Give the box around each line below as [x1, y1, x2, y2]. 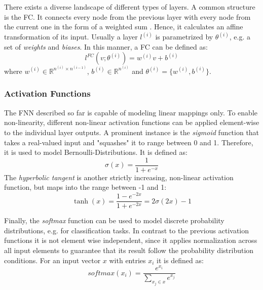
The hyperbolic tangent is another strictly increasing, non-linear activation [4, 172, 234, 182]
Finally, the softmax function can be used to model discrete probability [4, 215, 224, 226]
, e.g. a [229, 31, 250, 42]
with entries [109, 255, 146, 265]
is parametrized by [155, 31, 213, 42]
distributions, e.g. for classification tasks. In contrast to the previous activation [4, 225, 249, 235]
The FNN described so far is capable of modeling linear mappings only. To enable [4, 107, 257, 117]
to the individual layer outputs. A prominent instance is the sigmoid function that [4, 127, 259, 137]
